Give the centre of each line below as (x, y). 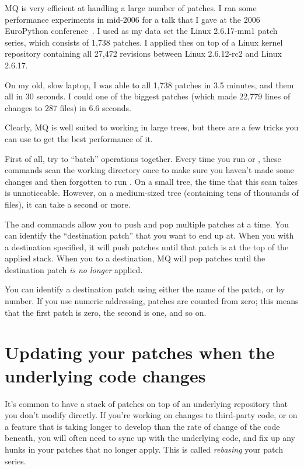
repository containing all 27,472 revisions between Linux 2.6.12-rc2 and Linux (143, 54)
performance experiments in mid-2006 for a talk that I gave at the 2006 (132, 19)
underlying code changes (105, 375)
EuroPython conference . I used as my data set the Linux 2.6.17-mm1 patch (141, 31)
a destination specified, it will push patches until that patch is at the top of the (147, 246)
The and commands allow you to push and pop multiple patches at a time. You (147, 224)
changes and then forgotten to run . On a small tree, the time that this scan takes (151, 181)
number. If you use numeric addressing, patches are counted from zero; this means (152, 301)
